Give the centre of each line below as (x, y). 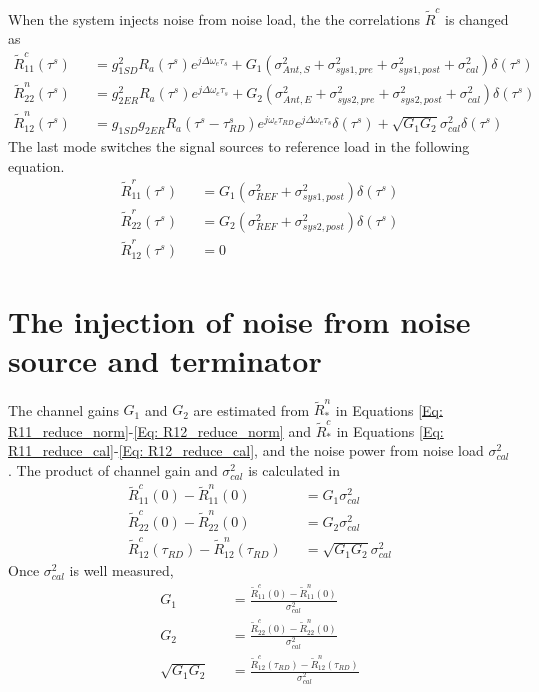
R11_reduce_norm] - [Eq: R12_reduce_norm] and (159, 430)
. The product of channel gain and (113, 469)
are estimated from (251, 409)
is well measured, (121, 570)
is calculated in (294, 469)
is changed (476, 18)
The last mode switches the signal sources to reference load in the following (239, 145)
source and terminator (165, 359)
